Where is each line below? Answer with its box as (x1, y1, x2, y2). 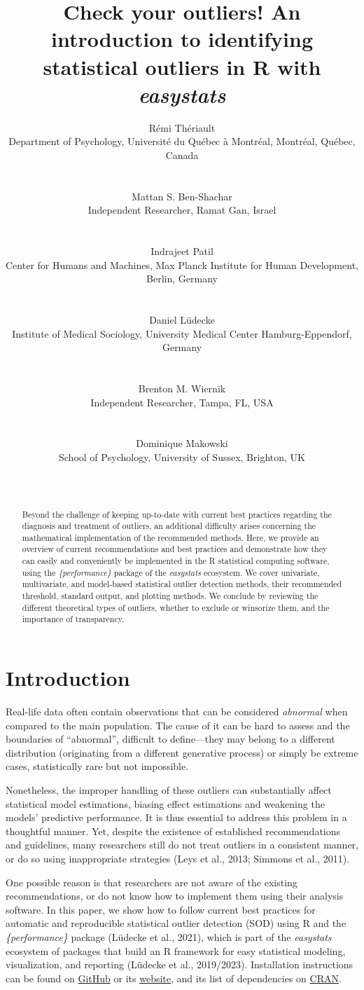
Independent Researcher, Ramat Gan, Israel (87, 202, 276, 217)
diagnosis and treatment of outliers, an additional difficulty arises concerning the (22, 520, 316, 532)
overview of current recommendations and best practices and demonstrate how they (22, 543, 328, 555)
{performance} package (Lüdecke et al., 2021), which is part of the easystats (6, 929, 332, 944)
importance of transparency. (22, 613, 125, 625)
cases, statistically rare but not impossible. (6, 759, 189, 774)
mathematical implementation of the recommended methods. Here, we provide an (22, 531, 319, 543)
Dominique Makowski (136, 436, 228, 451)
